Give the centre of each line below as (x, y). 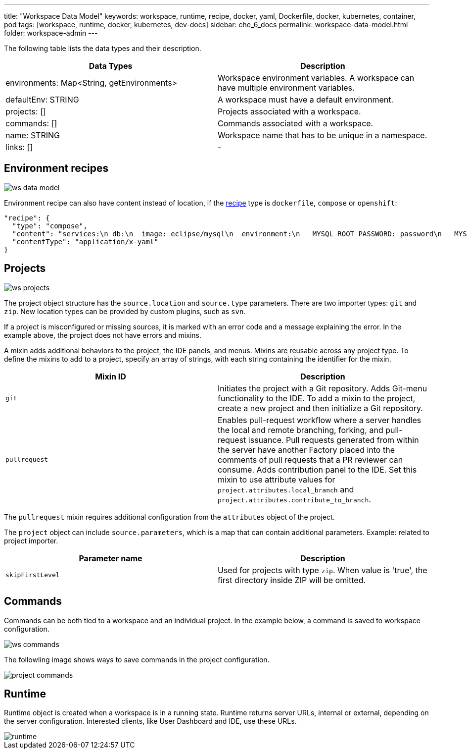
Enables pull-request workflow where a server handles (320, 420)
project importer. (31, 540)
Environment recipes (56, 168)
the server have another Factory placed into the (306, 450)
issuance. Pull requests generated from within (333, 440)
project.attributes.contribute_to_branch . (294, 499)
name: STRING (33, 135)
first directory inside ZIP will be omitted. (292, 580)
